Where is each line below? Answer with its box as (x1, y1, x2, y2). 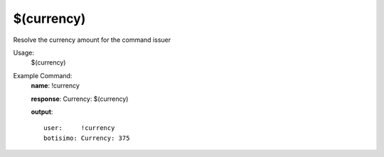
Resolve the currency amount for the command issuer (13, 36, 171, 44)
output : (31, 107, 53, 116)
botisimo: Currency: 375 (43, 134, 130, 142)
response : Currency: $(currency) (31, 94, 129, 103)
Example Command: (13, 71, 73, 80)
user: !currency (43, 124, 115, 132)
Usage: (13, 48, 35, 57)
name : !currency (31, 82, 80, 90)
